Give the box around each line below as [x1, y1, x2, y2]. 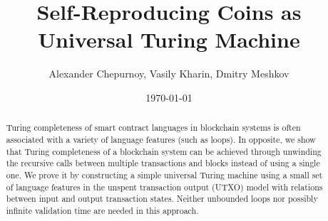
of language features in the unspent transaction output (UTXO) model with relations [6, 180, 323, 193]
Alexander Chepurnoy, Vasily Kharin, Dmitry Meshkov [48, 66, 289, 81]
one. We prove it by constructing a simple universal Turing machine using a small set [6, 168, 323, 180]
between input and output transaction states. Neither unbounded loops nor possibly [6, 193, 318, 205]
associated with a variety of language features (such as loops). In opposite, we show [6, 133, 316, 145]
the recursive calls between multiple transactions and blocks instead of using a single [6, 157, 320, 169]
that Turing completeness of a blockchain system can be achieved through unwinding [6, 145, 322, 157]
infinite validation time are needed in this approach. [6, 204, 199, 216]
